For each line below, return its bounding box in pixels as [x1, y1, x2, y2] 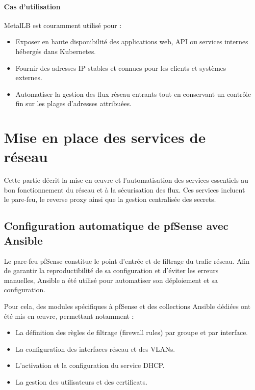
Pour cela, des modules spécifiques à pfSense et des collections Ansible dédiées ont [4, 301, 251, 311]
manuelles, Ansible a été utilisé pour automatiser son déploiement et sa [4, 275, 218, 285]
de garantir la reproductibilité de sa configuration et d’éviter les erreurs [4, 265, 219, 276]
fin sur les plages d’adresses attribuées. [15, 98, 132, 109]
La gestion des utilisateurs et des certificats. [15, 376, 148, 387]
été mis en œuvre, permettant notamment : [4, 310, 134, 321]
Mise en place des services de [4, 127, 206, 147]
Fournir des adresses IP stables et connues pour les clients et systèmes [15, 62, 226, 73]
